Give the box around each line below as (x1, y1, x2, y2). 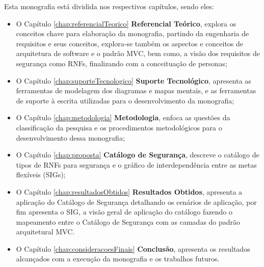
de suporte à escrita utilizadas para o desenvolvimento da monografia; (16, 95, 234, 105)
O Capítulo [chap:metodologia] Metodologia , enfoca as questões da (16, 112, 230, 123)
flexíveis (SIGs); (16, 169, 66, 180)
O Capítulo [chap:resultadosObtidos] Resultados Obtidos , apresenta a (16, 186, 243, 197)
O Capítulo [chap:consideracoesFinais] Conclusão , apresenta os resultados (16, 243, 250, 254)
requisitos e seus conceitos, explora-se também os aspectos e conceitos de (16, 38, 244, 48)
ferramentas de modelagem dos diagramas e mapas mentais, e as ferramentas (16, 85, 256, 96)
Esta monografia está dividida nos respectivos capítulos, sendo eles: (4, 1, 214, 11)
